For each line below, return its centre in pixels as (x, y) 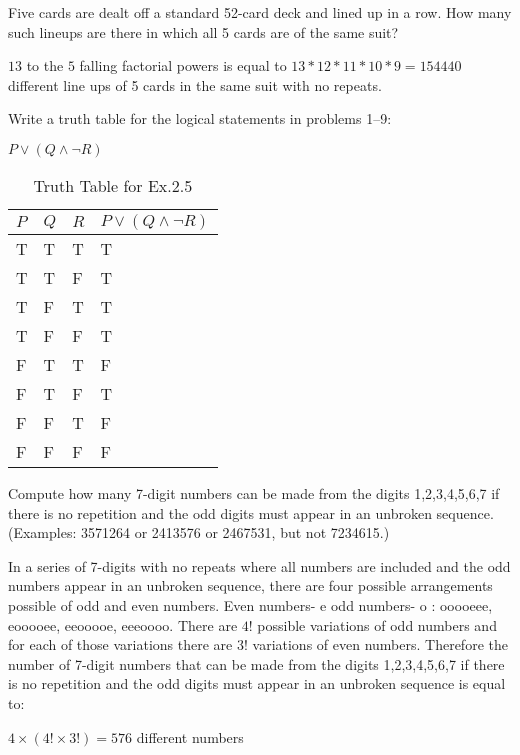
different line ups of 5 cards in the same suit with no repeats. (195, 84)
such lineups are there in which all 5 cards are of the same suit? (203, 31)
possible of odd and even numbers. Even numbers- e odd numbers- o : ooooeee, (250, 604)
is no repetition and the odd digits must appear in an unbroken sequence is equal (257, 683)
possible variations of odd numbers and (377, 624)
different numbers (190, 736)
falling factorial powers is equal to (183, 65)
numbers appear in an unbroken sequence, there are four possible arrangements (250, 585)
